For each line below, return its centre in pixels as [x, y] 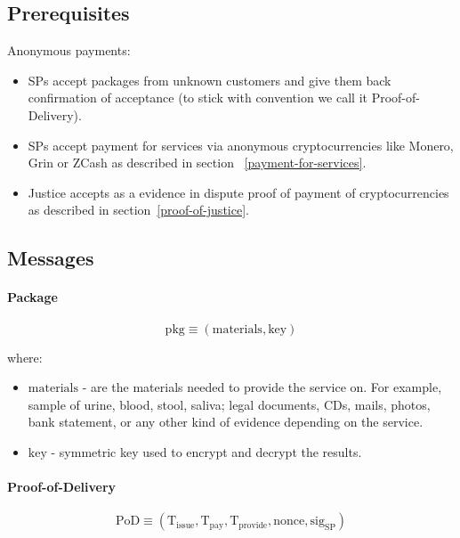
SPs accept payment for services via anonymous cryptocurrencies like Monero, [241, 145]
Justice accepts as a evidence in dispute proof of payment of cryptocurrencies [238, 192]
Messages [51, 258]
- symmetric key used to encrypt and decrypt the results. [206, 451]
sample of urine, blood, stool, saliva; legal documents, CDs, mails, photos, [229, 404]
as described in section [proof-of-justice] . [138, 210]
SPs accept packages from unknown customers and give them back [210, 80]
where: [25, 357]
